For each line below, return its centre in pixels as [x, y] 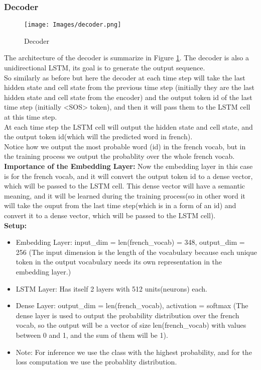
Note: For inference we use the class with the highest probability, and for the [134, 352]
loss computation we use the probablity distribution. [96, 362]
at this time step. [31, 117]
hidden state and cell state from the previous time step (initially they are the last [129, 87]
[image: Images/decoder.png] [73, 25]
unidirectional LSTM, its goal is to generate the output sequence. [105, 68]
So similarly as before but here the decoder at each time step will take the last [125, 77]
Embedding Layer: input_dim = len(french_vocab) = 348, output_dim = [130, 242]
